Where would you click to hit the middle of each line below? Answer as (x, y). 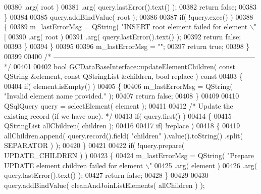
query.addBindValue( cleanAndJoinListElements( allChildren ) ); (105, 185)
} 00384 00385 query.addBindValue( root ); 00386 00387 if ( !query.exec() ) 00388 (129, 16)
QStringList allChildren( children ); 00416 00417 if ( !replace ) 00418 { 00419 (122, 126)
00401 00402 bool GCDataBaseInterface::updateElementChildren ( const (124, 66)
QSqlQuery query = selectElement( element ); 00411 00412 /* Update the (119, 105)
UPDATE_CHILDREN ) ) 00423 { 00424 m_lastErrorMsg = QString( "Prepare (129, 155)
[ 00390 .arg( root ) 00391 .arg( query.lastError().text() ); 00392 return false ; (123, 36)
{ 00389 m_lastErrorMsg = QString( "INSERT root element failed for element (126, 27)
